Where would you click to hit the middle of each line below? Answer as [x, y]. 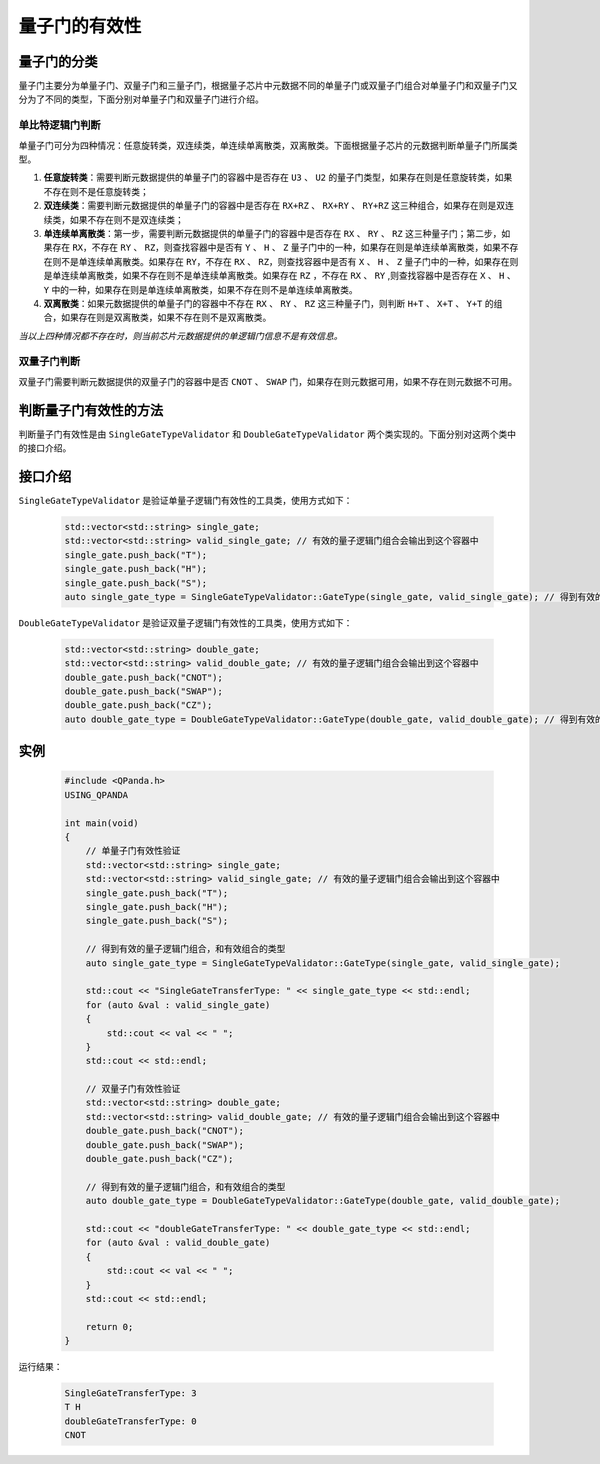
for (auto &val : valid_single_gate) [178, 1004]
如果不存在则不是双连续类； [126, 219]
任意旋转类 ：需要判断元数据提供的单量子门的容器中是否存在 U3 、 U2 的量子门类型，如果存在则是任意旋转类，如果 [278, 177]
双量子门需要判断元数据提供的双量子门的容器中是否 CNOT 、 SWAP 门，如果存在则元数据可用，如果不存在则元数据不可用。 [268, 381]
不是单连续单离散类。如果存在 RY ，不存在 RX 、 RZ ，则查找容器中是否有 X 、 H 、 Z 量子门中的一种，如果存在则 [289, 261]
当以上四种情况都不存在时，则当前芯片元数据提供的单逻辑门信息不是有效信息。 [180, 336]
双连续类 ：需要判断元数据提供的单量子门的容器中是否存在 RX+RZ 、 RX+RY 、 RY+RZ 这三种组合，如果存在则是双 [274, 206]
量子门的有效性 [80, 26]
